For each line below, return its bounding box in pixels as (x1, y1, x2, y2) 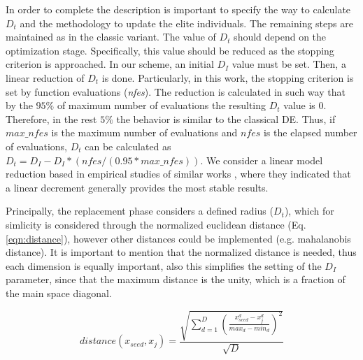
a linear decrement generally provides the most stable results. (6, 180, 269, 194)
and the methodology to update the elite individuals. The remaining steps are (20, 15, 353, 30)
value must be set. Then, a (232, 57, 346, 71)
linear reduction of (6, 70, 85, 85)
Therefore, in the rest (6, 111, 97, 126)
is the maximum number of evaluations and (51, 125, 238, 140)
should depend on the (234, 29, 327, 44)
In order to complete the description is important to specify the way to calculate (6, 2, 351, 16)
